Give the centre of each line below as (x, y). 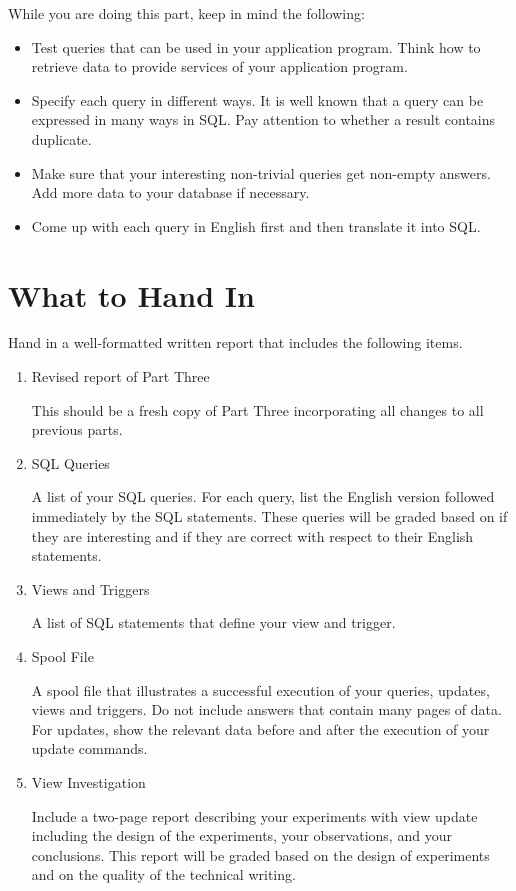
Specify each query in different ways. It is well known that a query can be (257, 99)
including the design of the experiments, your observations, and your (241, 835)
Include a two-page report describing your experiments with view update (254, 815)
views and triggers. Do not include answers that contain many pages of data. (266, 709)
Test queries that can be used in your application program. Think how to (256, 46)
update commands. (89, 748)
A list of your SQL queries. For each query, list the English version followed (263, 496)
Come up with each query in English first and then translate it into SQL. (256, 225)
